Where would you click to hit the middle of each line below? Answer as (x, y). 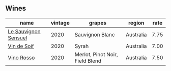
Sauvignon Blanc (95, 34)
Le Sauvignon (24, 31)
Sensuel (18, 38)
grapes (98, 22)
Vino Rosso (21, 57)
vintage (60, 22)
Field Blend (88, 61)
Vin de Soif (21, 46)
